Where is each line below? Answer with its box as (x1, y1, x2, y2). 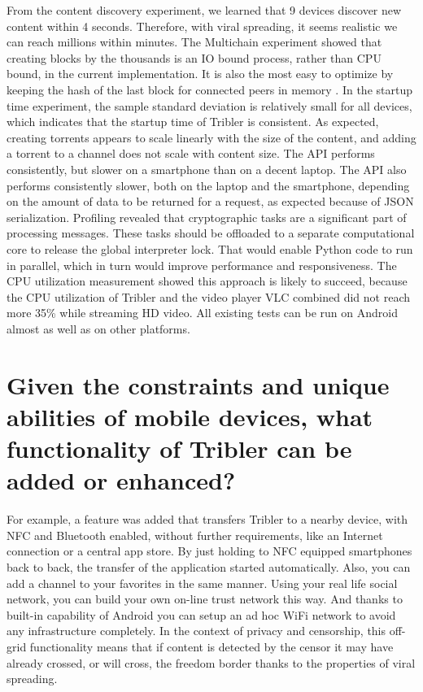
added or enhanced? (7, 464, 236, 497)
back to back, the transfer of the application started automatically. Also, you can (7, 558, 411, 575)
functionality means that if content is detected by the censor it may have (29, 638, 394, 655)
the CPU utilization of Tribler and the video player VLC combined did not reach (7, 288, 411, 305)
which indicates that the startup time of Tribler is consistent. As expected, (7, 113, 379, 130)
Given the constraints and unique (7, 368, 390, 401)
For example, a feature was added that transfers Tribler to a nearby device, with (7, 511, 408, 528)
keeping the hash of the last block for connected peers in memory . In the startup (7, 81, 412, 98)
